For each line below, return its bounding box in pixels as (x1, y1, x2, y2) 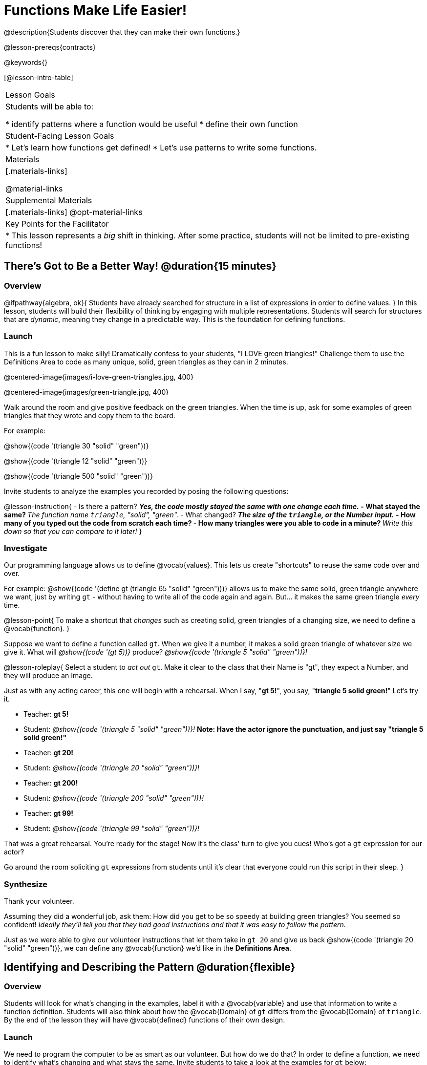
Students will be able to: (5, 101, 94, 111)
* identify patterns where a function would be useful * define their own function (5, 119, 298, 129)
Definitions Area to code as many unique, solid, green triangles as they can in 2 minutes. (4, 357, 288, 366)
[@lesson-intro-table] (4, 73, 73, 82)
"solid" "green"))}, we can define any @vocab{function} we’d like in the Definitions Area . (4, 944, 291, 953)
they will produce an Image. (4, 671, 93, 680)
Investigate (4, 543, 47, 554)
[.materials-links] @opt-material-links (5, 207, 143, 217)
